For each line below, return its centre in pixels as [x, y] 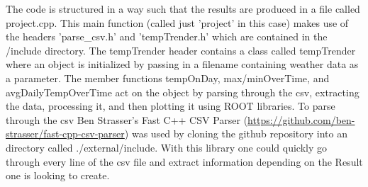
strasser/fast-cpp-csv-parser [65, 134]
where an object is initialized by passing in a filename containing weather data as [182, 64]
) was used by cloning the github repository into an [236, 134]
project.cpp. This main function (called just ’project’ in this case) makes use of [177, 22]
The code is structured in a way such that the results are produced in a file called [183, 8]
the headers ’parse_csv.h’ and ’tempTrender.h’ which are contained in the [167, 36]
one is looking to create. [58, 175]
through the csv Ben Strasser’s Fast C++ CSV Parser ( [127, 119]
